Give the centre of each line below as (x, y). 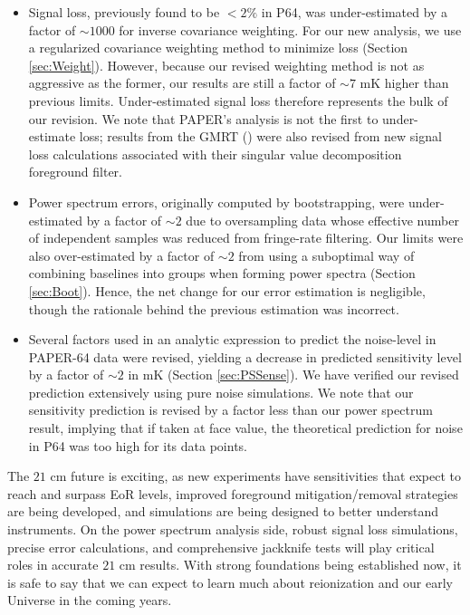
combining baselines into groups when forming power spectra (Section (222, 273)
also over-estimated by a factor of (121, 255)
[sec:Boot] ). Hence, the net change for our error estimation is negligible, (227, 290)
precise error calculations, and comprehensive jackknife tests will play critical (221, 547)
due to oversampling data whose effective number (322, 220)
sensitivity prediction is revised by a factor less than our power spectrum (230, 410)
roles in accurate (53, 565)
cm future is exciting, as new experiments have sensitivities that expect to (255, 476)
